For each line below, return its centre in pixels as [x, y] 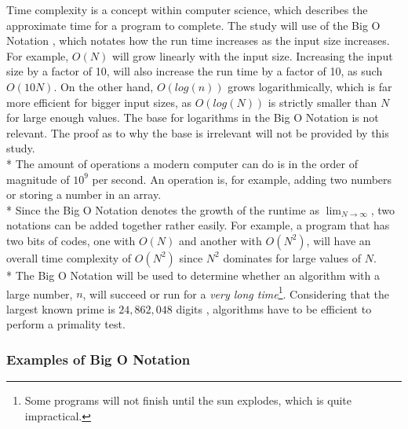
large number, [40, 293]
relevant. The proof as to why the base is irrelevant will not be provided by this [198, 132]
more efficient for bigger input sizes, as [99, 102]
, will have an [339, 240]
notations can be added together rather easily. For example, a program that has [198, 225]
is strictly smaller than [322, 102]
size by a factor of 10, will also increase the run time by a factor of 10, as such [195, 71]
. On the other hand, [104, 86]
